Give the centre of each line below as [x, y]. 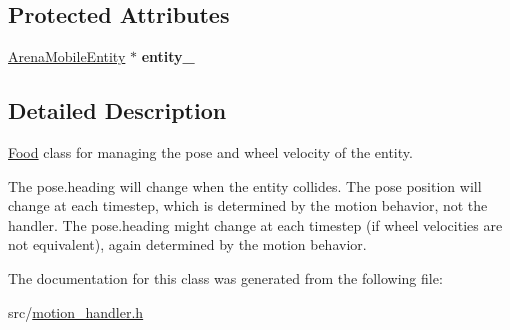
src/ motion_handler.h [76, 311]
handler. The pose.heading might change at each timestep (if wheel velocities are [255, 224]
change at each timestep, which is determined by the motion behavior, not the [248, 205]
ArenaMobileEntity [67, 56]
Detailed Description [117, 110]
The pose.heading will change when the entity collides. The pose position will [245, 185]
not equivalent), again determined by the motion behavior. [187, 244]
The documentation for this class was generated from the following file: [225, 277]
